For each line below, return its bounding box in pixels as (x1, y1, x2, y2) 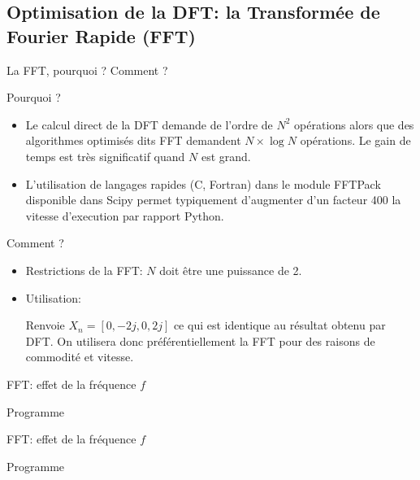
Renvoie (25, 316, 65, 334)
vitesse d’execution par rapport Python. (25, 207, 224, 224)
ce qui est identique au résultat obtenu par (173, 316, 386, 334)
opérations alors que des (294, 116, 414, 133)
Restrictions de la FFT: (25, 261, 143, 278)
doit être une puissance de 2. (159, 261, 302, 278)
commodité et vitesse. (25, 348, 134, 365)
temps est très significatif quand (25, 147, 185, 164)
